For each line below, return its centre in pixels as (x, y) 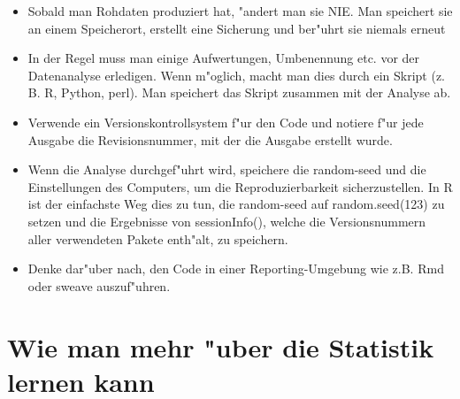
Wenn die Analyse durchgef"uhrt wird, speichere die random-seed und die (227, 169)
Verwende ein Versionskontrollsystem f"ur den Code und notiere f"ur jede (226, 122)
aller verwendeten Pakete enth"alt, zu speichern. (158, 238)
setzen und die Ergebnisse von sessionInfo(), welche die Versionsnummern (227, 221)
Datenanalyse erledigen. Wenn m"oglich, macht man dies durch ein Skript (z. (237, 75)
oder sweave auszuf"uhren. (99, 285)
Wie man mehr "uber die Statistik (221, 346)
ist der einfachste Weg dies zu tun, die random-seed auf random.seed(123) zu (236, 204)
